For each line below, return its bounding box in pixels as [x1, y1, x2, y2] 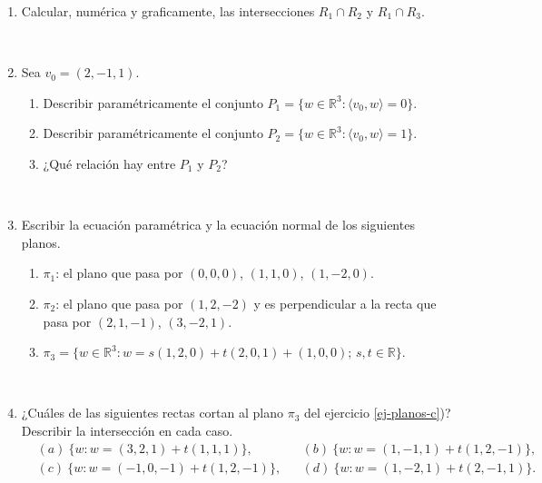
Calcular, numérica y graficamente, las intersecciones [21, 2, 315, 20]
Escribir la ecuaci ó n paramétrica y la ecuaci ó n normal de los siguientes [21, 215, 415, 234]
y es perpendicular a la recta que [253, 293, 437, 312]
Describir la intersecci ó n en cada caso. [21, 420, 233, 439]
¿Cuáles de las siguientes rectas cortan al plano [21, 403, 283, 422]
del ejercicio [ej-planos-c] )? [304, 403, 451, 422]
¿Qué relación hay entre [43, 153, 176, 172]
